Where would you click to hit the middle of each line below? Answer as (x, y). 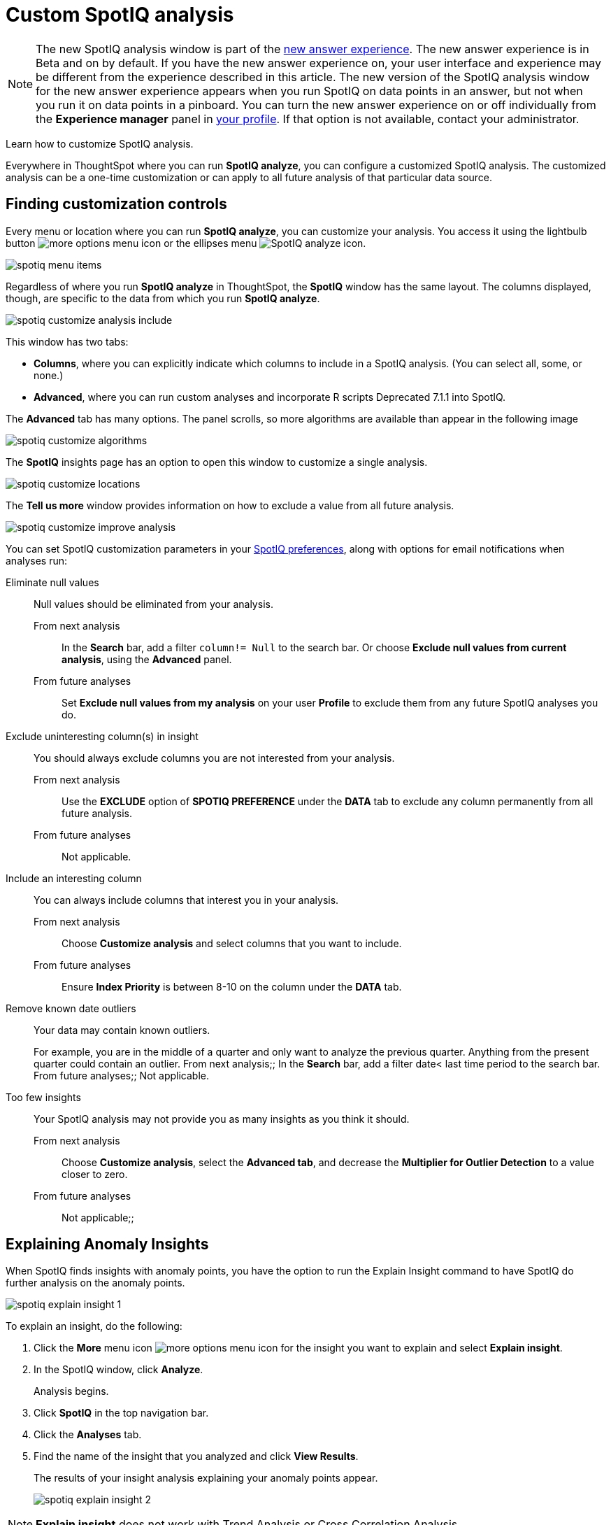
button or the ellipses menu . (186, 243)
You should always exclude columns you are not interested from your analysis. (214, 758)
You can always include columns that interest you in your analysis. (186, 900)
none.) (49, 375)
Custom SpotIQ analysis (120, 15)
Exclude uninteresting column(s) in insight (102, 736)
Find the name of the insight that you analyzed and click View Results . (196, 1456)
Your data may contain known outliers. (122, 1030)
